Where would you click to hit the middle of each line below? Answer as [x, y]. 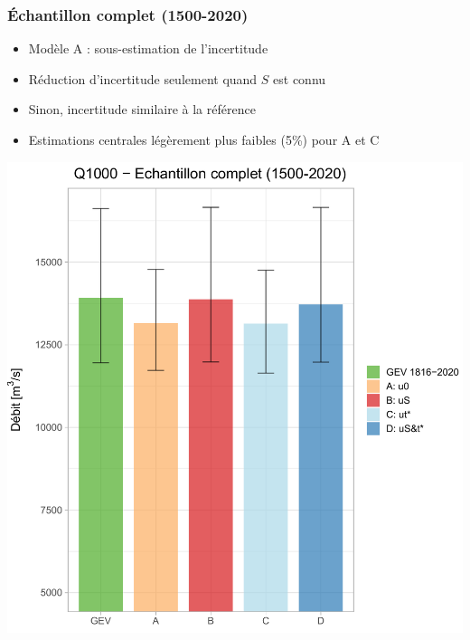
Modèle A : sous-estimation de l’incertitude [148, 48]
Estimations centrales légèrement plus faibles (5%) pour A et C [204, 139]
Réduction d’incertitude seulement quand [143, 78]
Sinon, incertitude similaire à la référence [142, 109]
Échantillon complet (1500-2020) [128, 14]
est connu [300, 78]
